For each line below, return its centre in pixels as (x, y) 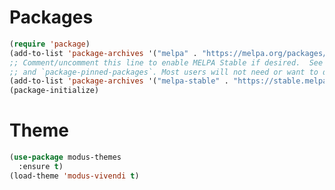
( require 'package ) (50, 44)
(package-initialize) (54, 91)
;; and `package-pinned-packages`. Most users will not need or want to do (170, 72)
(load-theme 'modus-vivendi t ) (74, 176)
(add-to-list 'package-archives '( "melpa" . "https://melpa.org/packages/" (170, 53)
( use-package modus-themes (65, 157)
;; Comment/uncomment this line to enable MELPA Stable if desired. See (166, 62)
